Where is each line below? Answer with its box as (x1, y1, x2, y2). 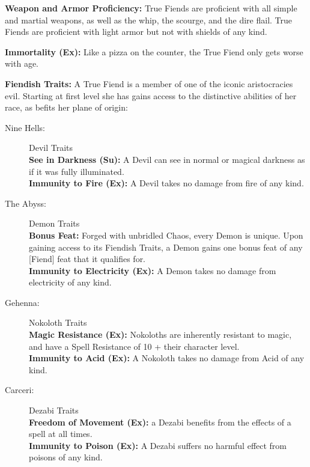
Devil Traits (29, 141, 73, 154)
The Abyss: (5, 197, 46, 209)
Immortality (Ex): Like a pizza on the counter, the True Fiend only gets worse (5, 45, 303, 58)
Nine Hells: (5, 121, 45, 133)
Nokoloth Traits (29, 316, 87, 329)
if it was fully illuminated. (29, 165, 124, 177)
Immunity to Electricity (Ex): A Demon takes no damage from (29, 264, 276, 276)
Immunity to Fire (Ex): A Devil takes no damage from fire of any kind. (29, 177, 304, 189)
